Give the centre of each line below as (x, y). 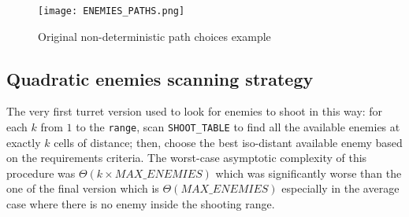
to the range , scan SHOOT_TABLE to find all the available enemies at (238, 127)
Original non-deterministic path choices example (154, 36)
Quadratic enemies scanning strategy (160, 78)
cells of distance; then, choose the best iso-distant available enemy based (228, 142)
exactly (24, 142)
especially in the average (340, 188)
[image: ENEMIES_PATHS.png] (112, 11)
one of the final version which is (83, 188)
